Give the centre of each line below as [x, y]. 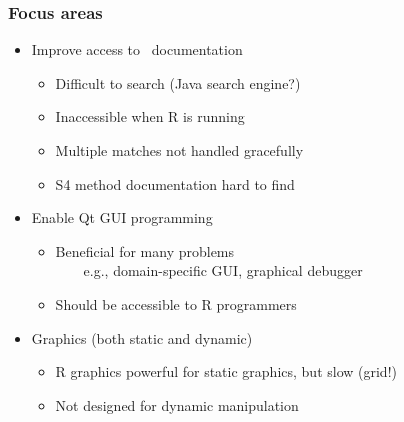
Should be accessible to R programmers [176, 303]
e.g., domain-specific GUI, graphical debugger [223, 270]
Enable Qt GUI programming [122, 217]
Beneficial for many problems [145, 250]
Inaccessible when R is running [150, 116]
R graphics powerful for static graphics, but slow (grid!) [226, 371]
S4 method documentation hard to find [175, 183]
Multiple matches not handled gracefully [179, 150]
